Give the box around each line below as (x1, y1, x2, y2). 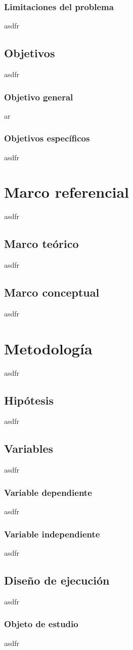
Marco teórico (4, 236, 79, 251)
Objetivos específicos (4, 132, 90, 145)
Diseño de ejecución (4, 572, 110, 588)
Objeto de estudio (4, 618, 78, 630)
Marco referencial (4, 182, 129, 202)
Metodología (4, 338, 93, 358)
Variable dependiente (4, 486, 92, 498)
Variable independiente (4, 527, 100, 540)
